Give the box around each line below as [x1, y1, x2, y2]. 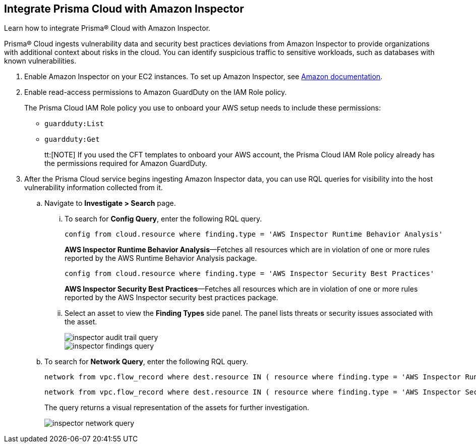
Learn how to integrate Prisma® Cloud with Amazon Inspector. [4, 24, 211, 33]
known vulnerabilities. [4, 57, 77, 66]
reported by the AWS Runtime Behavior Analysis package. [65, 254, 257, 263]
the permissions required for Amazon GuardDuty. [44, 159, 208, 168]
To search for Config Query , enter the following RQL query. [65, 214, 262, 224]
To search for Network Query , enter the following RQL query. [44, 357, 249, 366]
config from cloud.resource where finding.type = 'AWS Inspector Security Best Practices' [65, 269, 435, 278]
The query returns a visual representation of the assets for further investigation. [44, 403, 309, 412]
